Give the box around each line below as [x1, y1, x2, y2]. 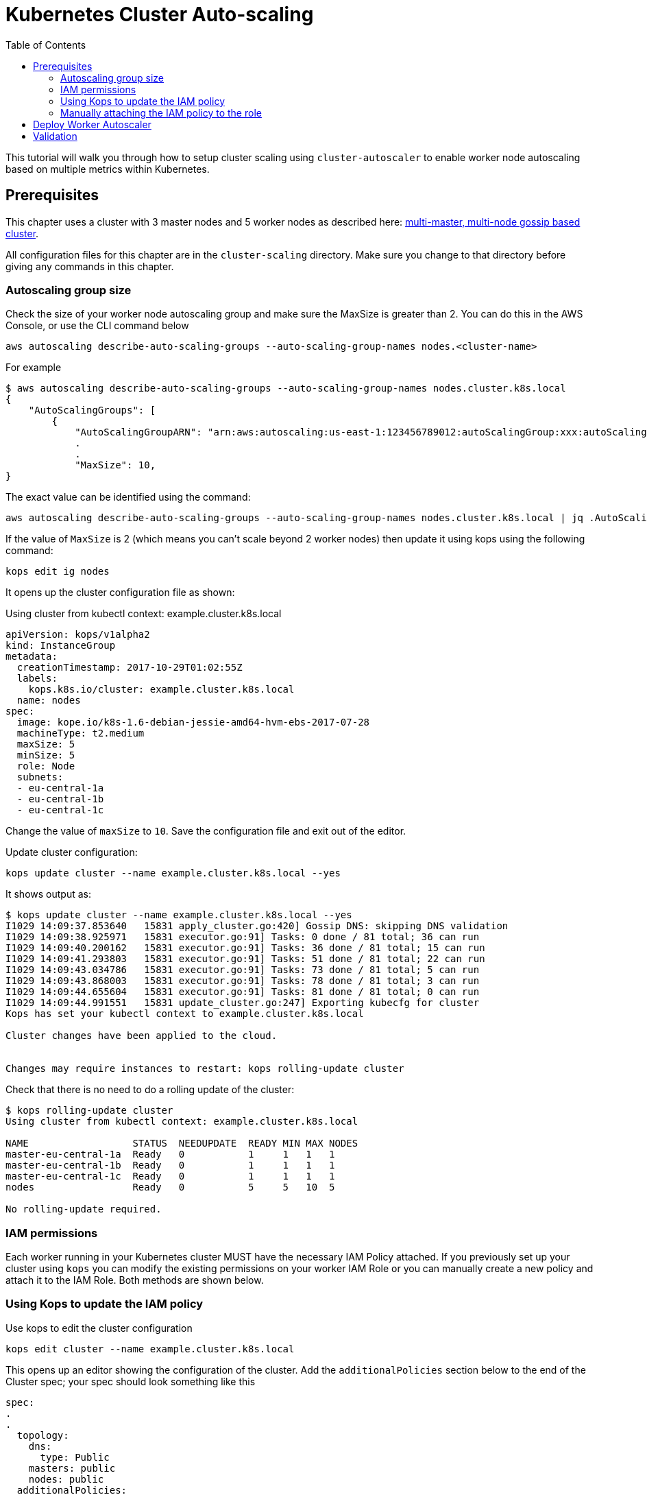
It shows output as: [5, 888, 91, 900]
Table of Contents [5, 38, 86, 51]
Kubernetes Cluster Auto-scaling [5, 3, 314, 26]
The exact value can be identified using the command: [5, 491, 251, 503]
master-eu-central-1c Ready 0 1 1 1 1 [5, 1171, 335, 1182]
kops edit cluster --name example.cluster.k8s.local [5, 1343, 295, 1354]
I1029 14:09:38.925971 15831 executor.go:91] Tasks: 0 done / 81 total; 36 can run [5, 931, 480, 943]
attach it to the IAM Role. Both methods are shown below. [5, 1274, 264, 1287]
